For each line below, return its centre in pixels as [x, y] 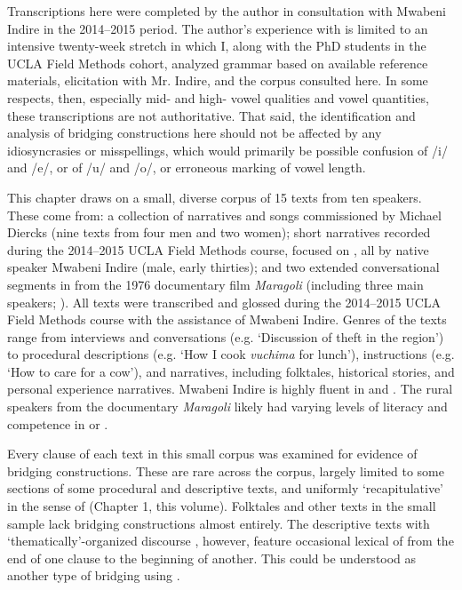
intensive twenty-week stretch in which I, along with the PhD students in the [217, 46]
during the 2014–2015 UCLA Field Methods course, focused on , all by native [218, 249]
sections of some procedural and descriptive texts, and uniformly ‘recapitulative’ [225, 488]
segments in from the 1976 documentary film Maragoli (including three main [215, 284]
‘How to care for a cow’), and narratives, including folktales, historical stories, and [231, 371]
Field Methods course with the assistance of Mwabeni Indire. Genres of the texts [227, 319]
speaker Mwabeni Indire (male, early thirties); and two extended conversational [223, 267]
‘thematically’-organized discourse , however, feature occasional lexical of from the [231, 541]
